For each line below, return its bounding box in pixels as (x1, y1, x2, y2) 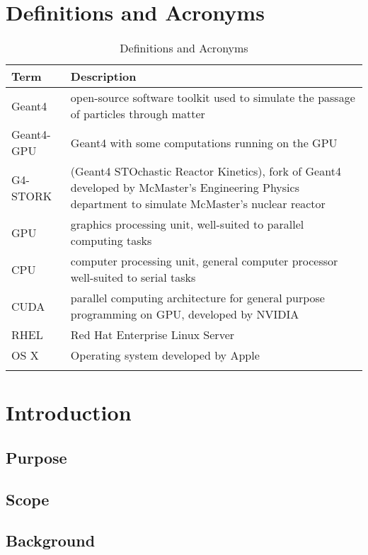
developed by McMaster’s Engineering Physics (70, 179, 299, 196)
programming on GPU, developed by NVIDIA (70, 306, 299, 323)
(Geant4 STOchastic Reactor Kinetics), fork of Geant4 (70, 163, 341, 180)
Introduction (6, 398, 132, 427)
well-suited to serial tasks (70, 269, 196, 286)
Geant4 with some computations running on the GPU (70, 134, 338, 151)
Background (6, 530, 96, 551)
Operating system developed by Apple (70, 347, 260, 364)
